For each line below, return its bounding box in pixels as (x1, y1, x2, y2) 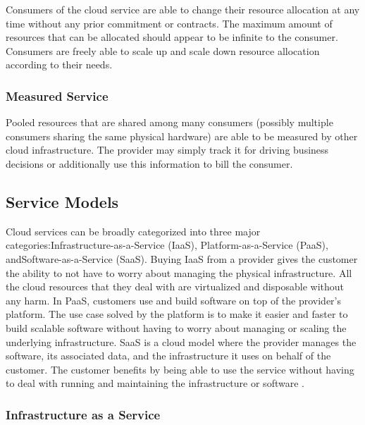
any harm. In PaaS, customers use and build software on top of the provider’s (6, 292, 342, 307)
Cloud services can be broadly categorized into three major (6, 223, 261, 238)
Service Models (6, 190, 119, 212)
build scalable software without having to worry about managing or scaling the (6, 320, 347, 335)
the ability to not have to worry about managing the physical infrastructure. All (6, 265, 352, 280)
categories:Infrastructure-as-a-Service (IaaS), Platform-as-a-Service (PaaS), (6, 238, 328, 252)
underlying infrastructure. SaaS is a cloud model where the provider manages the (6, 334, 357, 349)
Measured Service (6, 87, 109, 104)
